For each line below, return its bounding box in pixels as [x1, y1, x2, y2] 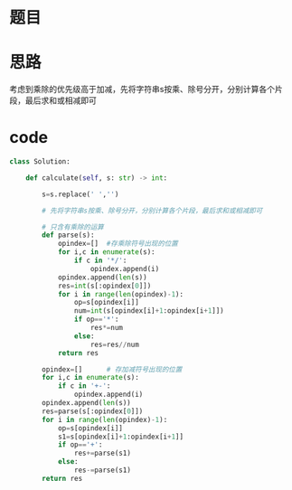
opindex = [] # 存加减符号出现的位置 [42, 364, 183, 374]
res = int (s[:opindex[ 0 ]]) [57, 281, 152, 290]
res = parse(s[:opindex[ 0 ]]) [42, 407, 144, 416]
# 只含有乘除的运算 [42, 222, 104, 231]
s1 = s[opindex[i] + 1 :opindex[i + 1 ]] [57, 432, 184, 441]
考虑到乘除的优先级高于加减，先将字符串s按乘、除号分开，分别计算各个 [9, 84, 276, 95]
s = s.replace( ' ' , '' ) [42, 190, 119, 199]
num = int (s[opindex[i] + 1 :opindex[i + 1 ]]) [73, 306, 224, 316]
